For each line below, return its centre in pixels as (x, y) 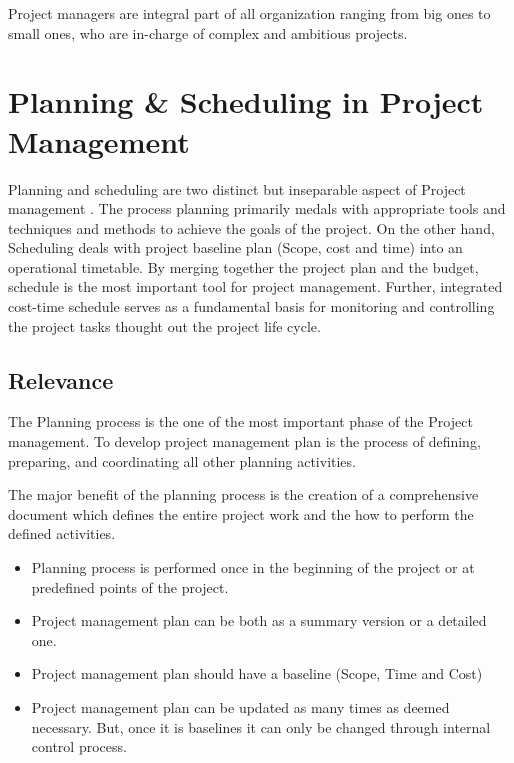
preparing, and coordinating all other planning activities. (182, 460)
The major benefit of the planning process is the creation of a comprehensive (243, 494)
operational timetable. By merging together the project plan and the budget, (243, 266)
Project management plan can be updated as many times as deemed (240, 706)
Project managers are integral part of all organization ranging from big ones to (249, 13)
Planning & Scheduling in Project (246, 101)
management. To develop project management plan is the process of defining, (244, 441)
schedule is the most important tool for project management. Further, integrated (255, 286)
